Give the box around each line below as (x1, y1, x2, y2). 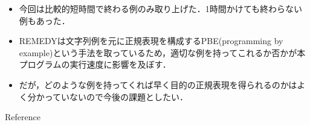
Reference (5, 111, 40, 123)
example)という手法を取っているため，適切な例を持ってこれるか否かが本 (19, 46, 306, 59)
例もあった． (19, 14, 70, 27)
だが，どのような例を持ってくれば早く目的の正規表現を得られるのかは (19, 78, 297, 91)
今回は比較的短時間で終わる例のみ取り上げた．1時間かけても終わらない (19, 2, 303, 14)
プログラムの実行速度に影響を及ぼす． (19, 58, 171, 71)
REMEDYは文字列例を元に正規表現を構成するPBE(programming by (19, 34, 283, 47)
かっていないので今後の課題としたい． (36, 90, 189, 103)
